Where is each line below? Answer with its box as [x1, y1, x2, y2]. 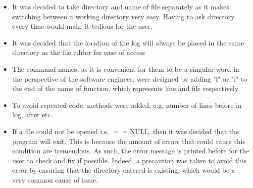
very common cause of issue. [12, 174, 98, 185]
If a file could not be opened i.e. [12, 126, 109, 136]
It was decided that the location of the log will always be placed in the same [12, 37, 244, 47]
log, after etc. [12, 109, 53, 120]
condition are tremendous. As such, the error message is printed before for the [12, 145, 250, 156]
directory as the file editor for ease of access [12, 47, 145, 57]
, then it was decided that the [149, 126, 239, 136]
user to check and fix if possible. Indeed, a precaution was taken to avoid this [12, 155, 247, 165]
